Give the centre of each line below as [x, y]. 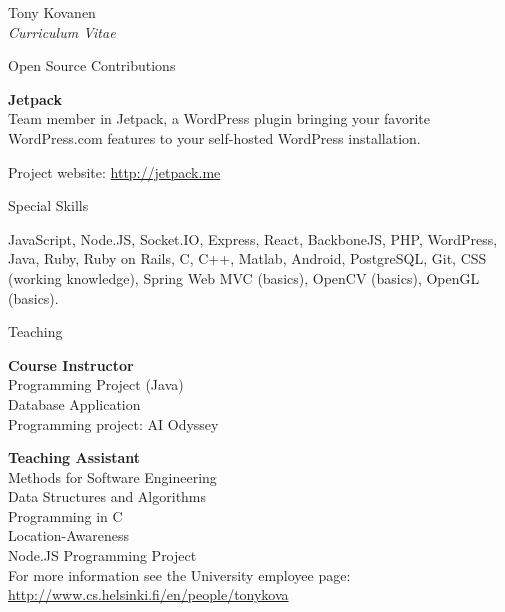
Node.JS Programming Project [102, 555]
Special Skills [48, 205]
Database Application [74, 403]
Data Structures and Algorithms [107, 496]
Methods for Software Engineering [112, 476]
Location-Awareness [68, 535]
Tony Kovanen [52, 12]
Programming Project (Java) [96, 384]
